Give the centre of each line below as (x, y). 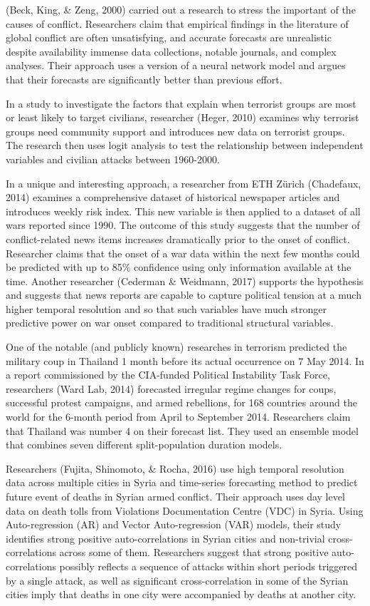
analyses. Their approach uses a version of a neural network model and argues (176, 65)
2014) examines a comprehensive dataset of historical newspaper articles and (173, 197)
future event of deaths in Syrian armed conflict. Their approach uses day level (175, 496)
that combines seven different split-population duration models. (144, 445)
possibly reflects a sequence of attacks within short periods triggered (208, 566)
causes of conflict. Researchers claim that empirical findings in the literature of (177, 23)
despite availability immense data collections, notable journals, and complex (171, 51)
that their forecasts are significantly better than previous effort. (144, 79)
